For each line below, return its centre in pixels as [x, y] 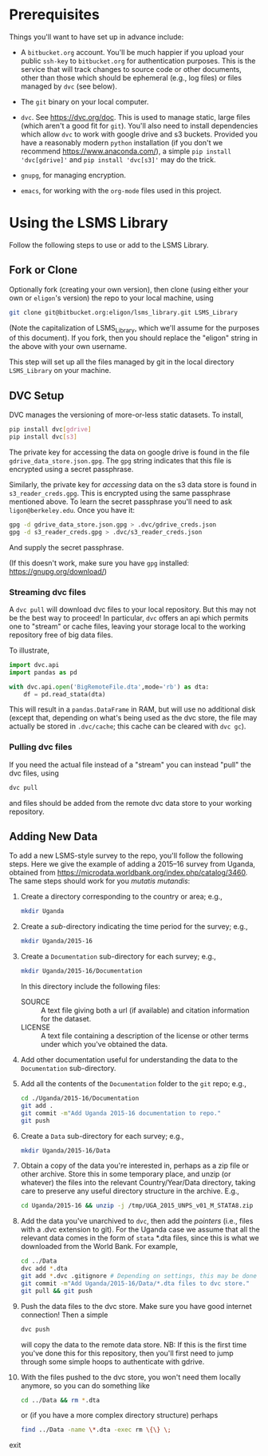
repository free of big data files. [61, 635]
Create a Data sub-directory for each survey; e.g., [102, 1136]
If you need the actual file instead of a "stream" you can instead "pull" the [130, 764]
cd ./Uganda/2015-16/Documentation [80, 1099]
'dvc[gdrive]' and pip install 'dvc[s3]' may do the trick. [118, 159]
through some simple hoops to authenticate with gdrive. [112, 1361]
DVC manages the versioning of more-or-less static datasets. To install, [126, 415]
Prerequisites [55, 15]
